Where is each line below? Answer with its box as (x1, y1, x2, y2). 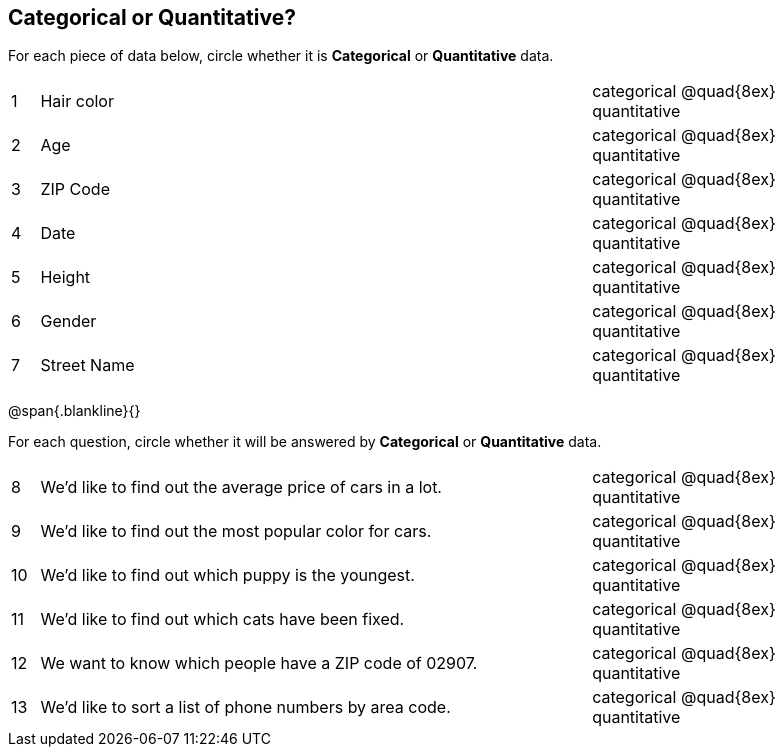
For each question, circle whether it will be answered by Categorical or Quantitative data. (8, 433, 602, 451)
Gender (40, 311, 97, 332)
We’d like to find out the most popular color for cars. (40, 521, 432, 542)
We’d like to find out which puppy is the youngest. (40, 565, 415, 586)
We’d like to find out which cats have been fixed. (40, 609, 405, 630)
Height (40, 267, 91, 288)
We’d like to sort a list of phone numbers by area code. (40, 697, 451, 718)
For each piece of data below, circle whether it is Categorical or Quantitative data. (8, 47, 554, 65)
